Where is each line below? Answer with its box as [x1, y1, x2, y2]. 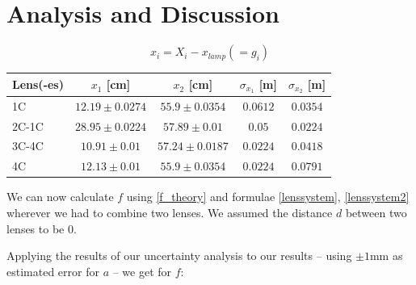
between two [345, 203, 407, 220]
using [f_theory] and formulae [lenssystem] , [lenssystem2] [126, 188, 410, 205]
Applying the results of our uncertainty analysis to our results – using [6, 247, 352, 264]
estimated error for [6, 262, 99, 279]
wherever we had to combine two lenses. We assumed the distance [6, 203, 333, 220]
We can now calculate [6, 188, 114, 205]
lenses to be [6, 220, 65, 237]
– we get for [112, 262, 172, 279]
